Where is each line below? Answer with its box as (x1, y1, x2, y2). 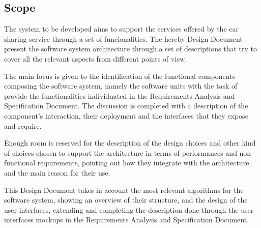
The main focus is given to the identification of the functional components (4, 70, 236, 81)
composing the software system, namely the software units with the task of (4, 80, 238, 91)
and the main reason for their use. (4, 167, 110, 178)
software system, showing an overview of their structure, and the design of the (4, 194, 248, 205)
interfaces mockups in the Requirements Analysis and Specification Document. (4, 214, 249, 225)
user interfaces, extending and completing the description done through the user (4, 204, 254, 215)
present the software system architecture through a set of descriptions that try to (4, 43, 257, 54)
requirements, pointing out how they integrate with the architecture (37, 157, 249, 168)
